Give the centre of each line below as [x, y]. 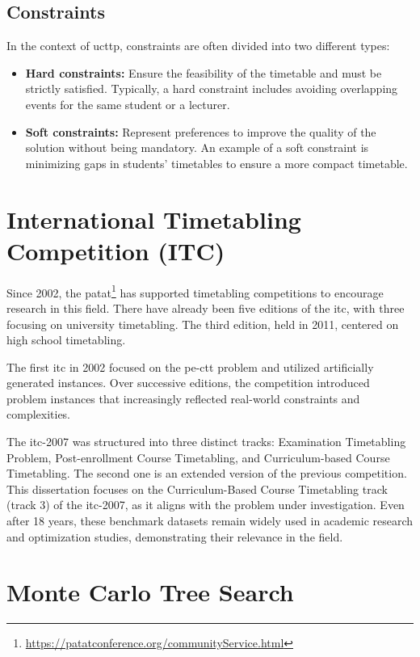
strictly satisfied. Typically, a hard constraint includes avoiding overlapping [212, 88]
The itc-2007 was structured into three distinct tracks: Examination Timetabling [206, 442]
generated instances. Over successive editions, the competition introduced [188, 383]
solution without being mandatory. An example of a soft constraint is [197, 147]
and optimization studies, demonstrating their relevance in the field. [175, 536]
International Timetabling [154, 219]
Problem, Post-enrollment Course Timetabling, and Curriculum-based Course [198, 457]
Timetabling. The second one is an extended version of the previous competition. [207, 473]
